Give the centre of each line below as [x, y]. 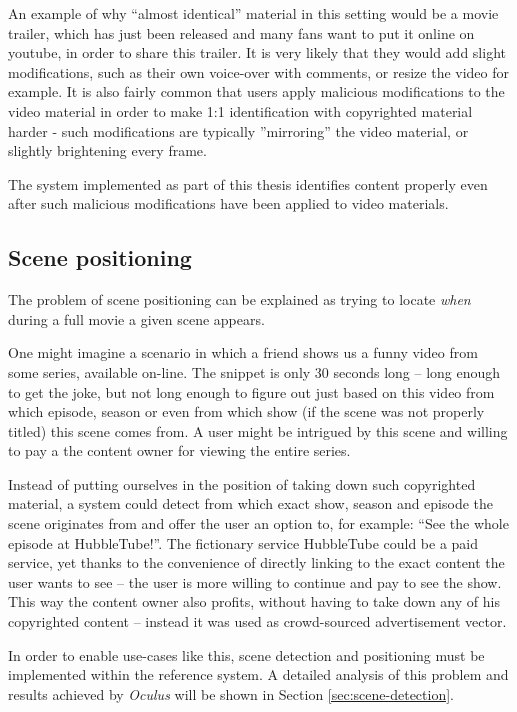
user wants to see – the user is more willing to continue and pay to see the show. [255, 581]
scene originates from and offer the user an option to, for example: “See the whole [258, 523]
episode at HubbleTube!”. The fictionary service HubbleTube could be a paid [243, 542]
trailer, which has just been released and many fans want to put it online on [241, 32]
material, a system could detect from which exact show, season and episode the [251, 503]
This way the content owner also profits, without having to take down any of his [254, 601]
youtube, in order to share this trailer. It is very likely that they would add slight [257, 52]
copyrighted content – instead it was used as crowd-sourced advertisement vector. [257, 621]
